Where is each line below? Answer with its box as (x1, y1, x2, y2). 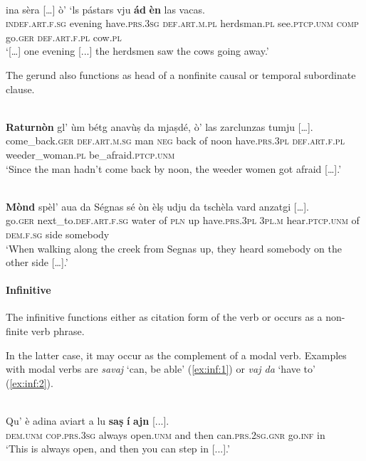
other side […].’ (6, 255, 68, 270)
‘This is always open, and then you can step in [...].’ (6, 441, 230, 456)
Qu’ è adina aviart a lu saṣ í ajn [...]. (6, 413, 169, 428)
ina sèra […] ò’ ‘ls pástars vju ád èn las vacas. (6, 1, 205, 16)
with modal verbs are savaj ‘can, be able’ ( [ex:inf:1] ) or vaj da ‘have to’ (6, 361, 315, 376)
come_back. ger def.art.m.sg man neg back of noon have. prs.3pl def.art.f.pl (6, 133, 345, 148)
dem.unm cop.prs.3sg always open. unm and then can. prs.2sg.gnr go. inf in (6, 427, 325, 442)
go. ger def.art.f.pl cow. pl (6, 29, 122, 44)
